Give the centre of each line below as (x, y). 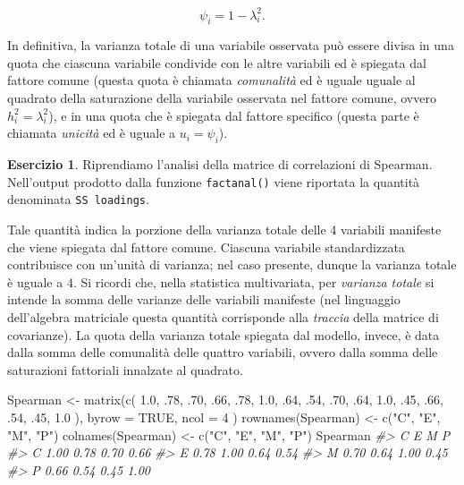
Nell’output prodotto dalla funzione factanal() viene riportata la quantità (214, 181)
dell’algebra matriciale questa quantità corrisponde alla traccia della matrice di (223, 316)
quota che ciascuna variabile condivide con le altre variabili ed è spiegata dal (217, 62)
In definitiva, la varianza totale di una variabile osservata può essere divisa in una (231, 45)
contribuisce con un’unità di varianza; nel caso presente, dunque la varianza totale (232, 264)
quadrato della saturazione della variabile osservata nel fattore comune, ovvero (222, 98)
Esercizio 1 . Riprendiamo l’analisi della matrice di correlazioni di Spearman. (220, 164)
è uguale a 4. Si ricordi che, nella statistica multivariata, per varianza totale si (221, 281)
